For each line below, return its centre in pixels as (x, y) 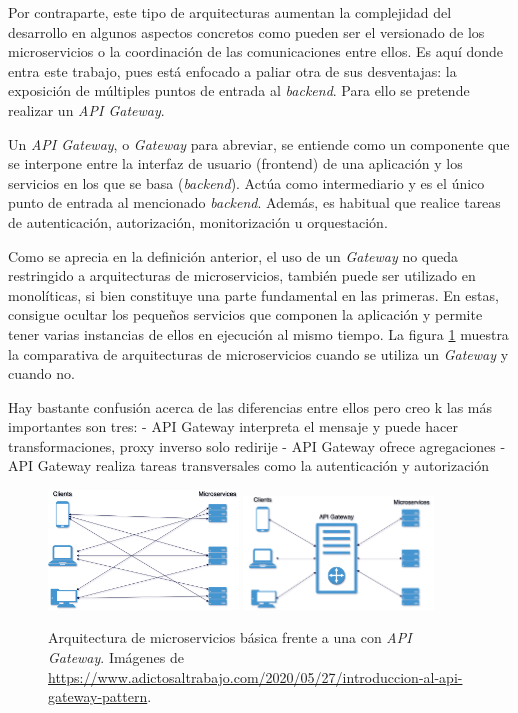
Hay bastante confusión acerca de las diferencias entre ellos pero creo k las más (250, 406)
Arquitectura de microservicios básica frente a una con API (230, 637)
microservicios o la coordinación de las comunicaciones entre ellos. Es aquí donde (256, 51)
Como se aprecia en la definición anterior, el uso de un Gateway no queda (233, 255)
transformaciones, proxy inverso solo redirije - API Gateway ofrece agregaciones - (257, 445)
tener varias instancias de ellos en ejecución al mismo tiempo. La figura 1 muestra (258, 333)
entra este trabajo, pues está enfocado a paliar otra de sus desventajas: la (232, 70)
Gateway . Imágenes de (116, 657)
